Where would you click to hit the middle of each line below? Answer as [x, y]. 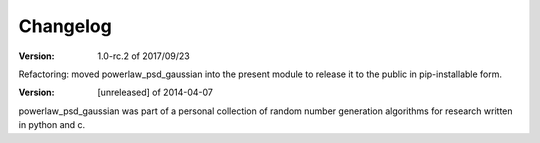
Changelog [65, 26]
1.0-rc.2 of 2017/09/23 [143, 56]
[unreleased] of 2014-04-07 [155, 92]
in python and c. [52, 125]
